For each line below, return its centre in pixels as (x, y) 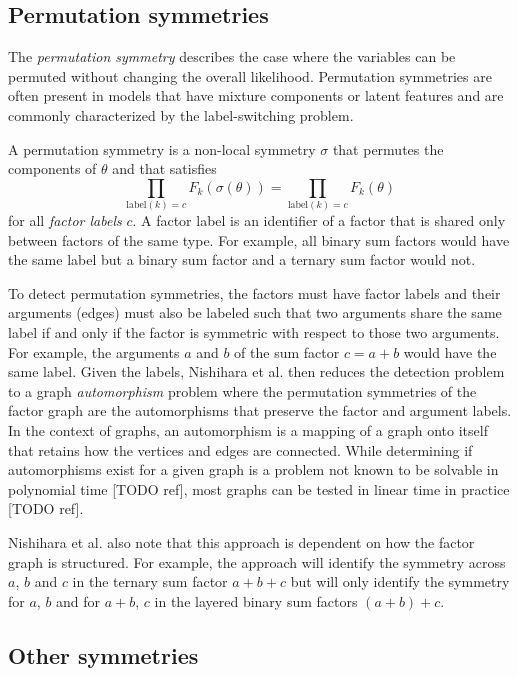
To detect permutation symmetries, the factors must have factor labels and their (254, 292)
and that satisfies (164, 168)
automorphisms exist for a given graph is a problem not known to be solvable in (253, 469)
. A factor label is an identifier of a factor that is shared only (319, 220)
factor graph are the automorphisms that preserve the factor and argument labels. (260, 410)
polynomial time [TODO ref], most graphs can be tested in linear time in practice (259, 488)
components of (52, 168)
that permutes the (388, 148)
